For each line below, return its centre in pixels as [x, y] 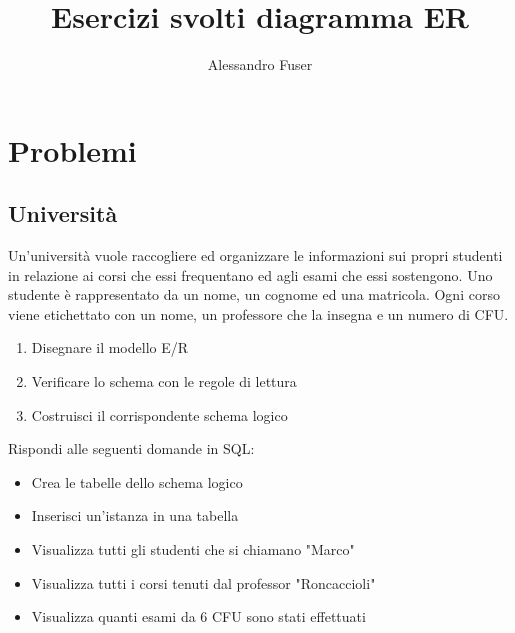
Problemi [72, 149]
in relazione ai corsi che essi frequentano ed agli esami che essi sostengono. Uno [250, 274]
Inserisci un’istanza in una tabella [135, 515]
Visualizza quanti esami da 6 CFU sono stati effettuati [198, 616]
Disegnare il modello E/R [110, 347]
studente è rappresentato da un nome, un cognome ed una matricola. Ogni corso [254, 294]
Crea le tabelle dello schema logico [137, 481]
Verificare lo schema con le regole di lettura [164, 381]
